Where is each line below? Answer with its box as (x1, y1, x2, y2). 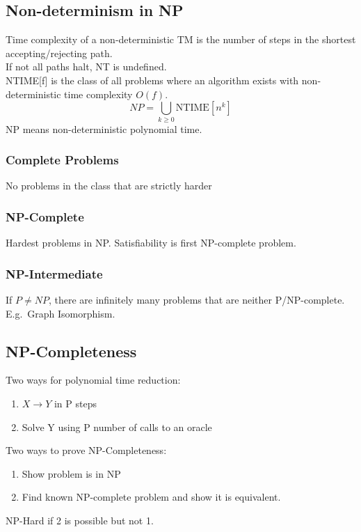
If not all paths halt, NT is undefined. (6, 59, 167, 74)
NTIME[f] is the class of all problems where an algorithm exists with (6, 72, 299, 87)
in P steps (54, 396, 97, 410)
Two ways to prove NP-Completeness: (6, 443, 167, 457)
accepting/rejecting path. (6, 45, 113, 60)
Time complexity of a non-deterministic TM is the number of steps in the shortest (6, 32, 356, 47)
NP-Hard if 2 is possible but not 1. (6, 513, 154, 527)
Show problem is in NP (22, 466, 121, 480)
